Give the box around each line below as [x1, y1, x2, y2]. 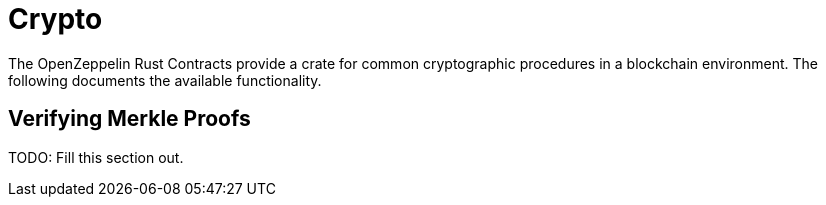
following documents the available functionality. [8, 71, 322, 89]
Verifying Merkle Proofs [8, 106, 251, 132]
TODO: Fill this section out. [8, 148, 184, 166]
